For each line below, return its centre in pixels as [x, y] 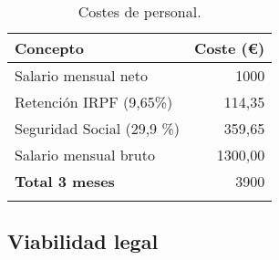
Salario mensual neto [81, 75]
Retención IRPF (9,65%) [94, 102]
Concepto [49, 48]
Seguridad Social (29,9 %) [97, 128]
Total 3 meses [65, 181]
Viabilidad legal [83, 241]
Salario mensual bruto [85, 155]
